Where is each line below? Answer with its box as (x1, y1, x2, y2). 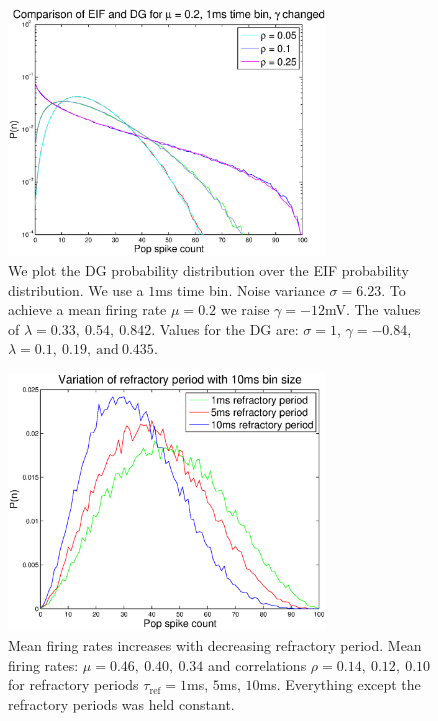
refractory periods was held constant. (8, 693, 235, 714)
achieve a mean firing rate (8, 299, 167, 320)
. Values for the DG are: (151, 318, 299, 339)
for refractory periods (8, 674, 139, 695)
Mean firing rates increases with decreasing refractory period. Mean (8, 634, 422, 655)
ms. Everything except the (259, 674, 421, 695)
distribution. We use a (8, 279, 144, 300)
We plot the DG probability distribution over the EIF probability (8, 260, 409, 281)
